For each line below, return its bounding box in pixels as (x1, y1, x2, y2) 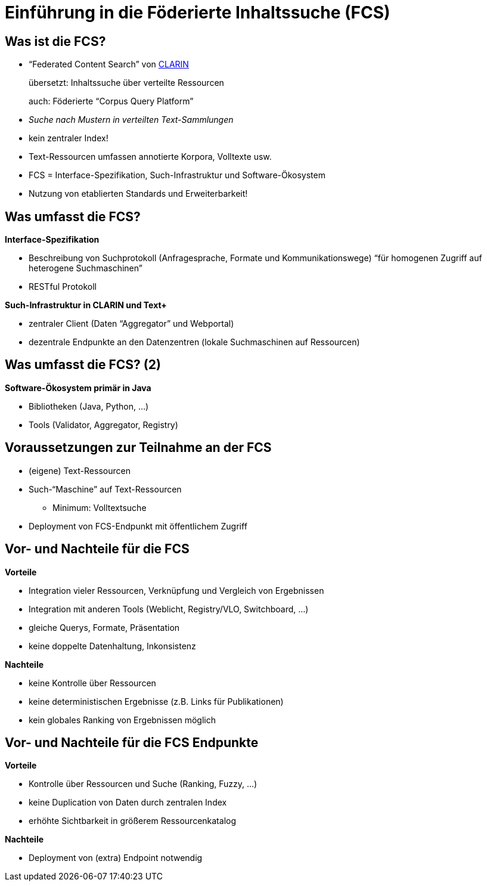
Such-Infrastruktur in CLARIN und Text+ (5, 300, 167, 311)
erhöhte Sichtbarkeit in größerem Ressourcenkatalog (29, 816, 236, 826)
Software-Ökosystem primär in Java (5, 382, 151, 393)
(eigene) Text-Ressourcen (29, 465, 131, 476)
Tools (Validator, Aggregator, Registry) (29, 419, 178, 430)
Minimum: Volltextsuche (52, 502, 147, 513)
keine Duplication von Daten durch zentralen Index (29, 797, 227, 808)
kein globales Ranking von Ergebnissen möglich (29, 714, 216, 725)
